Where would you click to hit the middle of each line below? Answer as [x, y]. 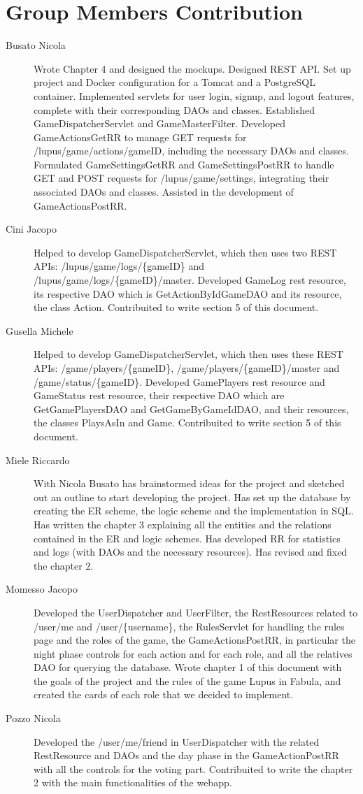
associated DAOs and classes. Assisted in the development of [164, 192]
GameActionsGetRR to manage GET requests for [140, 137]
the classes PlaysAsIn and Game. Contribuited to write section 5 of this [187, 423]
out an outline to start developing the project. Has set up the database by [192, 497]
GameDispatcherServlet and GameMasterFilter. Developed [160, 123]
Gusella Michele [40, 330]
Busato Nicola [36, 45]
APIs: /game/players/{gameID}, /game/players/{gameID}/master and [187, 368]
